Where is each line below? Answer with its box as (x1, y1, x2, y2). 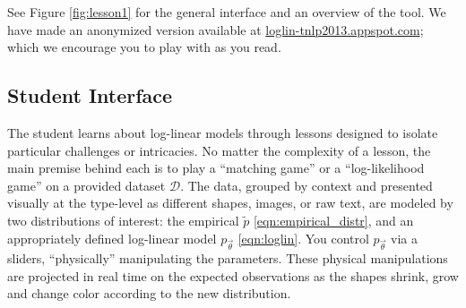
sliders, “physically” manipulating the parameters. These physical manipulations (7, 249, 448, 268)
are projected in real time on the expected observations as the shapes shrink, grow (7, 266, 459, 285)
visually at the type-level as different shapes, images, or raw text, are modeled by (7, 193, 453, 212)
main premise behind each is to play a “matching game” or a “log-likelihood (7, 158, 425, 177)
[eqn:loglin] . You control (237, 228, 369, 247)
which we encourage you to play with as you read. (7, 38, 281, 56)
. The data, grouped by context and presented (180, 175, 433, 194)
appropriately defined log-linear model (7, 228, 217, 247)
